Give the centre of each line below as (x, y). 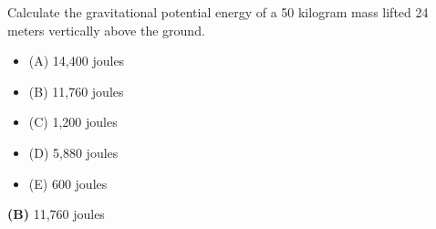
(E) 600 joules (68, 183)
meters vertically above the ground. (106, 30)
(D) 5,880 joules (73, 152)
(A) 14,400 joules (77, 61)
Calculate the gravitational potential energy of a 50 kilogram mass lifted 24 (218, 12)
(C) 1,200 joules (73, 122)
